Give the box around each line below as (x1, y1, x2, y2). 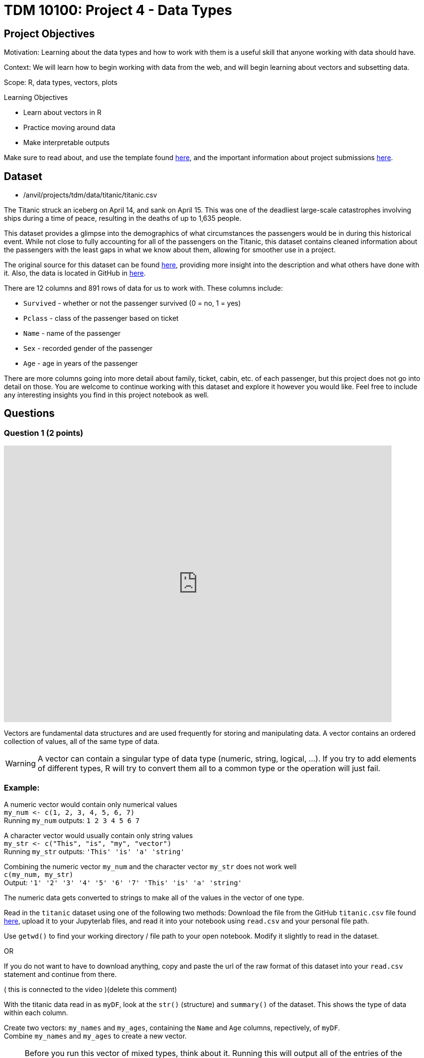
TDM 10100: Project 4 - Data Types (4, 2, 232, 18)
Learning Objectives (4, 93, 68, 102)
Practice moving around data (23, 123, 115, 132)
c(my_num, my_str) (4, 870, 74, 878)
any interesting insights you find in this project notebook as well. (4, 391, 209, 399)
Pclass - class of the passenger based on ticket (23, 314, 179, 323)
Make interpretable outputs (23, 138, 110, 147)
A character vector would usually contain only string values (4, 831, 193, 840)
